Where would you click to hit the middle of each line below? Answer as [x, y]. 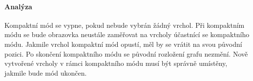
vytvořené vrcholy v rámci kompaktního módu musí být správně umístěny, [116, 63]
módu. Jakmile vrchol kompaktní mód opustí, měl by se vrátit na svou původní [123, 44]
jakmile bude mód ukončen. [46, 72]
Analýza [18, 6]
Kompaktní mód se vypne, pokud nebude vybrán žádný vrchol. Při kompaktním [125, 25]
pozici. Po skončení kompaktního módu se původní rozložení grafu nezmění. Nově [126, 53]
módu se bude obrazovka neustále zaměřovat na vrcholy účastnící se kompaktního [127, 34]
